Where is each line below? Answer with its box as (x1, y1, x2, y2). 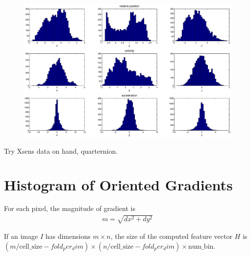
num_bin (188, 243, 214, 250)
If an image (4, 231, 38, 241)
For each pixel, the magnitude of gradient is (4, 203, 135, 213)
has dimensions (45, 231, 91, 241)
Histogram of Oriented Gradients (4, 175, 233, 195)
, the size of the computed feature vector (110, 231, 232, 241)
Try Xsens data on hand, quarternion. (4, 146, 118, 156)
